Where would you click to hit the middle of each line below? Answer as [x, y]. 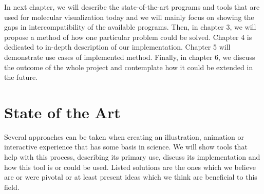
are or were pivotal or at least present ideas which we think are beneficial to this [131, 177]
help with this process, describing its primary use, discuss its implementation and [132, 157]
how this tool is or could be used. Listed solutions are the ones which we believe [130, 167]
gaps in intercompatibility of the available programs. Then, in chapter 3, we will [130, 27]
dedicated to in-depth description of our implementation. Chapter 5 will [117, 47]
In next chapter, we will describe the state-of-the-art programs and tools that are [132, 7]
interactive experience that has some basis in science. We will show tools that [126, 147]
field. [12, 187]
